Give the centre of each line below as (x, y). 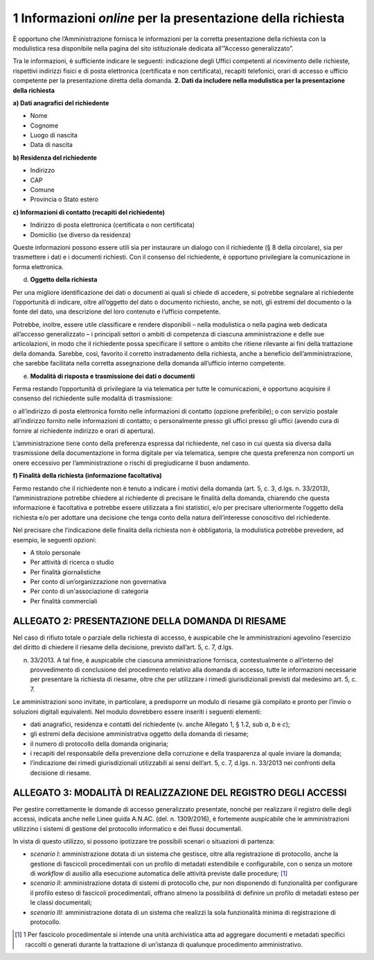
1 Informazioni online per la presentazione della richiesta (179, 18)
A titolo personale (55, 552)
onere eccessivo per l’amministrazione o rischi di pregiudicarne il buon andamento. (132, 463)
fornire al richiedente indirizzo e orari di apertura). (84, 431)
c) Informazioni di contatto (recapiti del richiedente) (89, 212)
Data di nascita (51, 145)
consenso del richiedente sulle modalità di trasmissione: (93, 398)
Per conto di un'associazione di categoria (89, 591)
